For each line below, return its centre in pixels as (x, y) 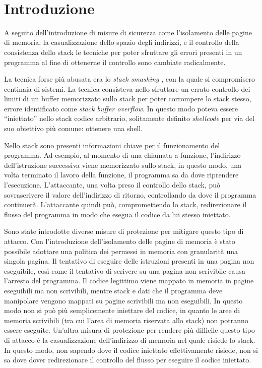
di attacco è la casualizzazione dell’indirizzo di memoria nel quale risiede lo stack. (130, 340)
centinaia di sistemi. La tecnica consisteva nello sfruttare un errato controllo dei (127, 88)
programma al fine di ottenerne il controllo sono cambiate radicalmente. (115, 62)
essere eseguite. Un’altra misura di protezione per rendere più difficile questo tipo (129, 330)
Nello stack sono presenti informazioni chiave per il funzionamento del (112, 145)
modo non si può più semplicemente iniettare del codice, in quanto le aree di (122, 310)
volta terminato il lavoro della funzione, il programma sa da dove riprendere (121, 175)
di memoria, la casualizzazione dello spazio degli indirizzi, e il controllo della (122, 42)
